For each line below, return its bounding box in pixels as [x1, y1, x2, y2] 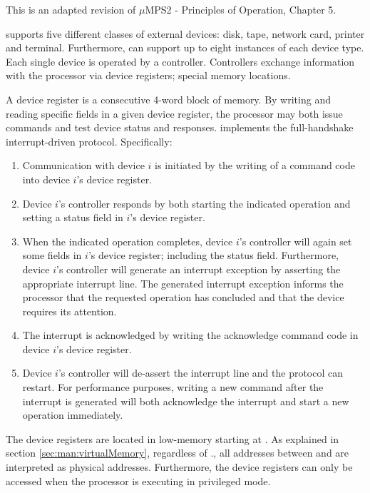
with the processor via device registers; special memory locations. [6, 68, 291, 83]
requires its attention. [22, 303, 117, 318]
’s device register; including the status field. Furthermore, [88, 248, 339, 263]
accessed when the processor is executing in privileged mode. [6, 473, 271, 488]
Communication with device [22, 158, 145, 173]
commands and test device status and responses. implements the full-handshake [6, 120, 354, 135]
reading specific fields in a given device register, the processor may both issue [6, 106, 343, 121]
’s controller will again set [239, 233, 352, 248]
